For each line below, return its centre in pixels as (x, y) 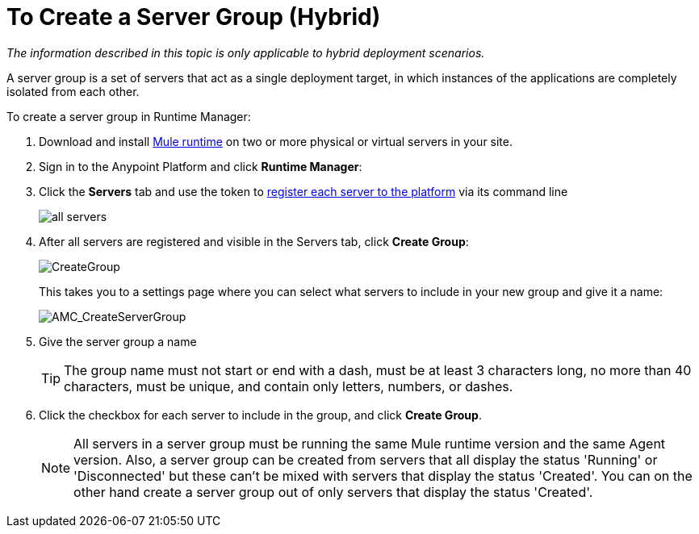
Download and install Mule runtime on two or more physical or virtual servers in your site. (276, 141)
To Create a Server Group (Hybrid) (194, 17)
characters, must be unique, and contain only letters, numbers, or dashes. (289, 386)
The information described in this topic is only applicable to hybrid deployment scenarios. (246, 52)
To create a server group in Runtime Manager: (129, 116)
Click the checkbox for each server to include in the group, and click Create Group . (260, 415)
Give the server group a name (118, 341)
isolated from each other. (73, 91)
